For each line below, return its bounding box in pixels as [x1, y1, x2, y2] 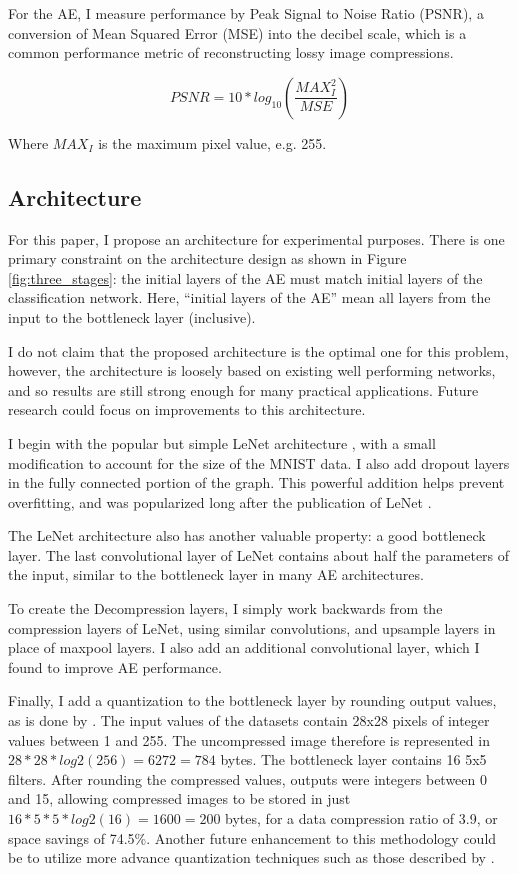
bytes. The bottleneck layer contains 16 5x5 [220, 749, 487, 770]
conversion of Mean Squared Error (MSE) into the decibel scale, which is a [8, 22, 467, 43]
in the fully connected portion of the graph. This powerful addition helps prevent [8, 472, 505, 493]
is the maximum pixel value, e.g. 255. [98, 132, 327, 153]
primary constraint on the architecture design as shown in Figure [8, 248, 407, 269]
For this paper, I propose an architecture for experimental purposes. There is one [8, 228, 505, 249]
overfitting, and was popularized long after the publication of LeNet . [8, 491, 432, 512]
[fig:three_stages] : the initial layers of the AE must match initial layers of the [8, 267, 483, 288]
